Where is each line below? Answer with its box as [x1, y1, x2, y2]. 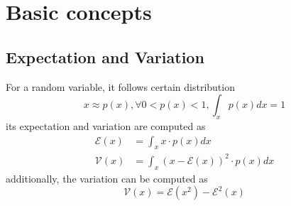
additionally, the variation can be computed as [6, 170, 208, 185]
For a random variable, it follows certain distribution [6, 79, 235, 94]
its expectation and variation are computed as [6, 118, 206, 133]
